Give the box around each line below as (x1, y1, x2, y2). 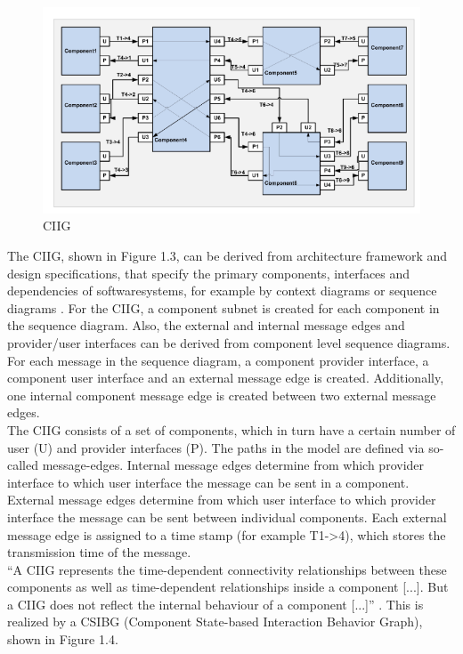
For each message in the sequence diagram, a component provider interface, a (7, 351, 429, 369)
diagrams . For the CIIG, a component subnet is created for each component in (7, 298, 440, 317)
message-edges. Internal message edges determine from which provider (42, 456, 425, 474)
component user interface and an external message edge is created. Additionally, (7, 368, 444, 387)
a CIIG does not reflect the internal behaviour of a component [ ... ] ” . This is (7, 594, 424, 613)
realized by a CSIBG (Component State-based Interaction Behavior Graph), (7, 612, 423, 631)
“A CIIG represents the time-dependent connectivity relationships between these (7, 560, 447, 578)
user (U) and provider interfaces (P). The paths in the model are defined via (7, 438, 425, 456)
